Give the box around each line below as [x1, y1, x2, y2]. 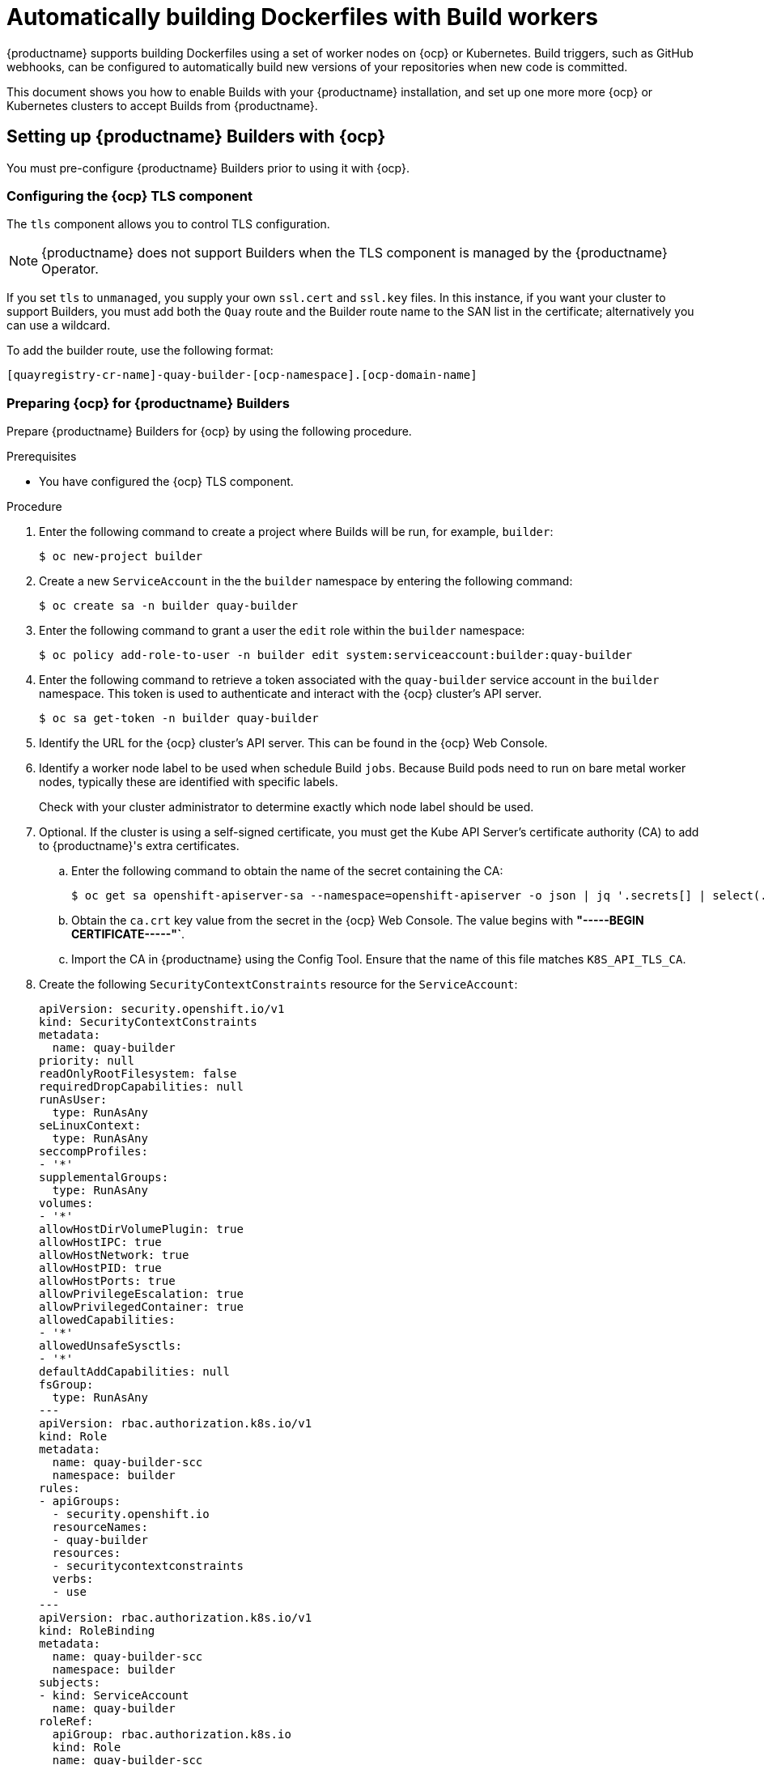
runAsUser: [39, 1093, 108, 1107]
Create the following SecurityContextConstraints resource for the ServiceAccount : [39, 977, 518, 992]
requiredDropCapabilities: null [39, 1080, 244, 1094]
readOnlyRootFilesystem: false [39, 1067, 237, 1081]
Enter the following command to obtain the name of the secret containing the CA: [71, 864, 503, 878]
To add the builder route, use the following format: [6, 343, 274, 358]
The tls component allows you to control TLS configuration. [6, 217, 330, 232]
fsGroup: [39, 1378, 94, 1392]
